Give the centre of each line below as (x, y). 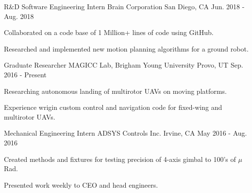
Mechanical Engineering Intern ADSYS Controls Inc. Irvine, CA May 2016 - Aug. (126, 133)
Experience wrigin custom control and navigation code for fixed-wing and (113, 107)
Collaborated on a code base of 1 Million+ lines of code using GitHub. (109, 32)
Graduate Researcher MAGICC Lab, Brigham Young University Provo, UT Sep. (124, 65)
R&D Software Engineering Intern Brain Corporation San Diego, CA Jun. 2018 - (124, 6)
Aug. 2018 (19, 16)
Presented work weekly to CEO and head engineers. (81, 184)
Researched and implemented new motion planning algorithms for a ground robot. (126, 48)
